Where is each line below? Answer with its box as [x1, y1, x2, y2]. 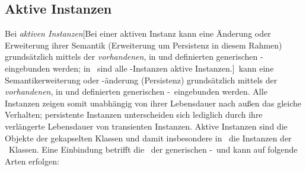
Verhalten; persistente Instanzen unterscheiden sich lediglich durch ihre [5, 108, 263, 121]
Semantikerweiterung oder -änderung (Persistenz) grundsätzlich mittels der [5, 73, 278, 86]
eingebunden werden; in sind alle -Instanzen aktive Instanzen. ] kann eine [5, 62, 274, 74]
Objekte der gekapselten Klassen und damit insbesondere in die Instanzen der [5, 131, 292, 144]
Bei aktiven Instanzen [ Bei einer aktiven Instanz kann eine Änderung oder [5, 27, 271, 40]
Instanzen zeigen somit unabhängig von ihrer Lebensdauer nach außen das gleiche [5, 96, 301, 109]
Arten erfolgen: [5, 154, 59, 167]
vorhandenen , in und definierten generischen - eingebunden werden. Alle [5, 85, 267, 98]
